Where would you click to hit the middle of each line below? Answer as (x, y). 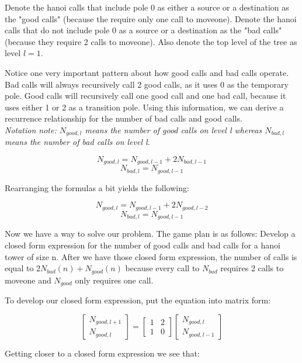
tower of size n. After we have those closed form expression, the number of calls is (151, 256)
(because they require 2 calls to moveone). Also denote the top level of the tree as (151, 41)
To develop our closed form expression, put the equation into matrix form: (138, 300)
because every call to (162, 268)
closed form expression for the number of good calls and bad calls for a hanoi (143, 245)
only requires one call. (114, 280)
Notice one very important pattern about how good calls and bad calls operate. (147, 72)
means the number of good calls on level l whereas (173, 129)
